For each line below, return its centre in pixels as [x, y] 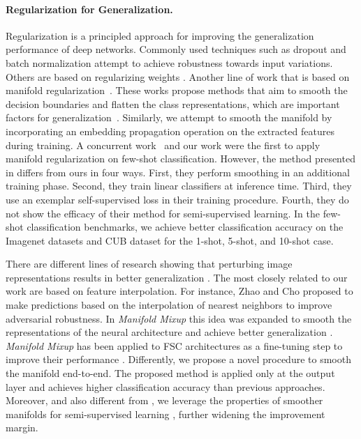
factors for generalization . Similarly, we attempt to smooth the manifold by [169, 117]
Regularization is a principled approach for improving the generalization [160, 35]
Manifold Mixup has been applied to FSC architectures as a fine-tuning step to [174, 345]
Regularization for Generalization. [89, 9]
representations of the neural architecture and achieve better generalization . [169, 332]
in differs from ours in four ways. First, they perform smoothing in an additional [178, 172]
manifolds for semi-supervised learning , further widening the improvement [165, 414]
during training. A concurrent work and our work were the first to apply [163, 145]
